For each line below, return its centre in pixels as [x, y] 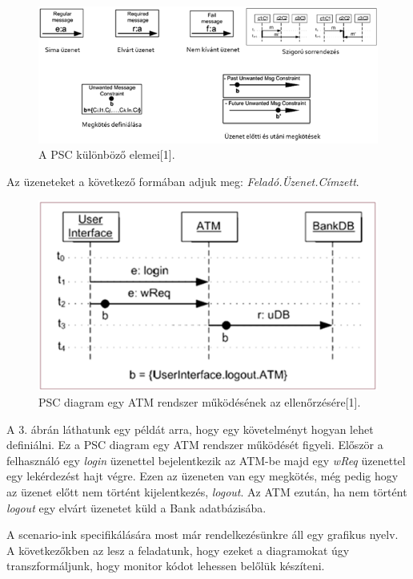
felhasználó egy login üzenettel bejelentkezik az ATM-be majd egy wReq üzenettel [206, 460]
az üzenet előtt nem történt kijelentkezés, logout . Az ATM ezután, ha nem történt [207, 492]
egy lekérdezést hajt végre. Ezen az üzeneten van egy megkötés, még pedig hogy [202, 476]
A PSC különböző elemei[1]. [107, 154]
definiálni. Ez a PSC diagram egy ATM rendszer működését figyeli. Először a [195, 445]
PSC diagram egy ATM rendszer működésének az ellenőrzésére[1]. [200, 402]
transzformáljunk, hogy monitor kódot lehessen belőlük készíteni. [166, 566]
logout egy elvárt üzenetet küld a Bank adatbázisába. [136, 507]
